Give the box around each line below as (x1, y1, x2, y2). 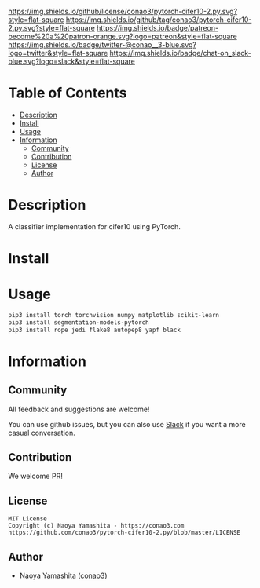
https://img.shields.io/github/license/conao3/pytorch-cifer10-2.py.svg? (8, 7, 238, 16)
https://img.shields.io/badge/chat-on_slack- (109, 49, 251, 57)
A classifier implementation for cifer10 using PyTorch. (8, 221, 181, 231)
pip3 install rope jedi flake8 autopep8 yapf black (8, 326, 181, 334)
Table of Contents (8, 84, 127, 102)
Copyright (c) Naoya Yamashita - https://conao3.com (8, 522, 185, 530)
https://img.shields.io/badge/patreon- (97, 24, 218, 32)
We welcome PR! (8, 471, 63, 481)
